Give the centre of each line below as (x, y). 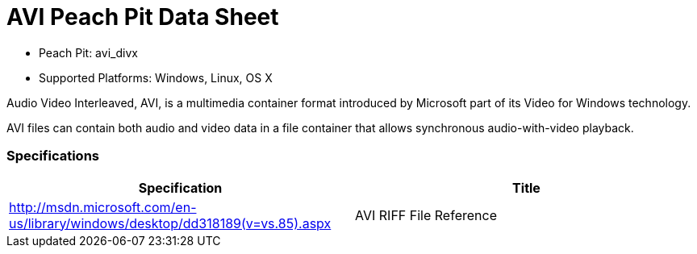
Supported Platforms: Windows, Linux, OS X (156, 77)
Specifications (53, 156)
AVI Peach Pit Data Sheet (143, 17)
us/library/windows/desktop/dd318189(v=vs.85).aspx (170, 223)
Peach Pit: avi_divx (88, 52)
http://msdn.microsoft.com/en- (103, 207)
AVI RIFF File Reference (426, 215)
